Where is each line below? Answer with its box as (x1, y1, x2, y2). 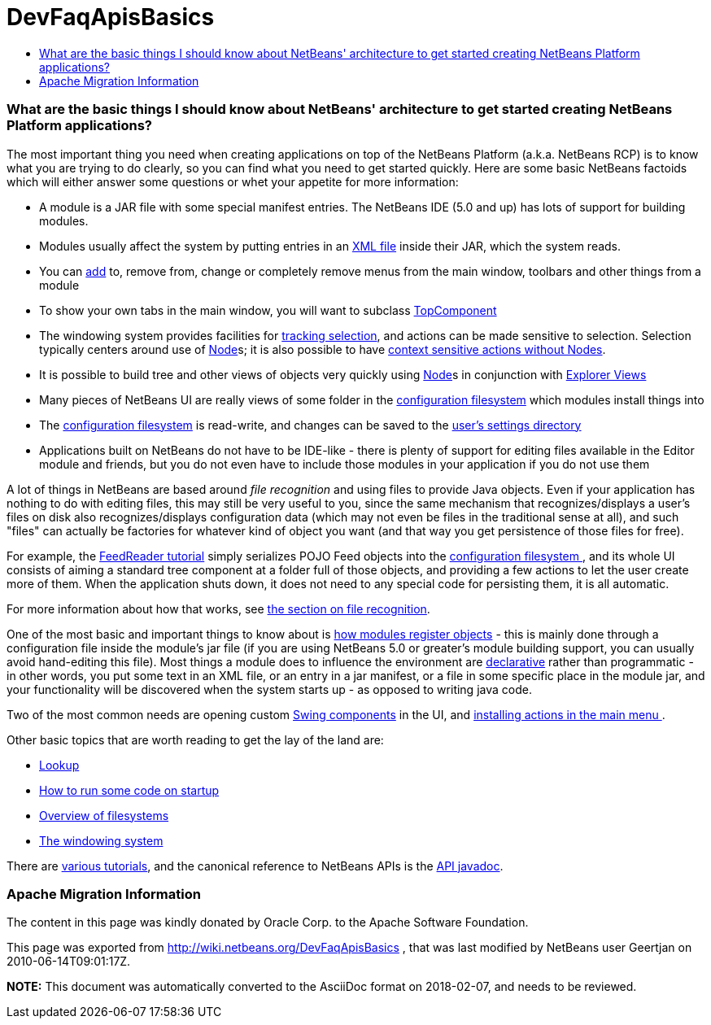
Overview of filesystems (39, 808, 169, 822)
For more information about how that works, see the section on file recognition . (7, 601, 430, 616)
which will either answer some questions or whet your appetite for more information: (7, 174, 459, 189)
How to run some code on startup (39, 783, 220, 797)
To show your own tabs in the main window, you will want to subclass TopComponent (39, 303, 497, 317)
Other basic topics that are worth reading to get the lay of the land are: (7, 732, 384, 747)
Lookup (39, 757, 80, 772)
